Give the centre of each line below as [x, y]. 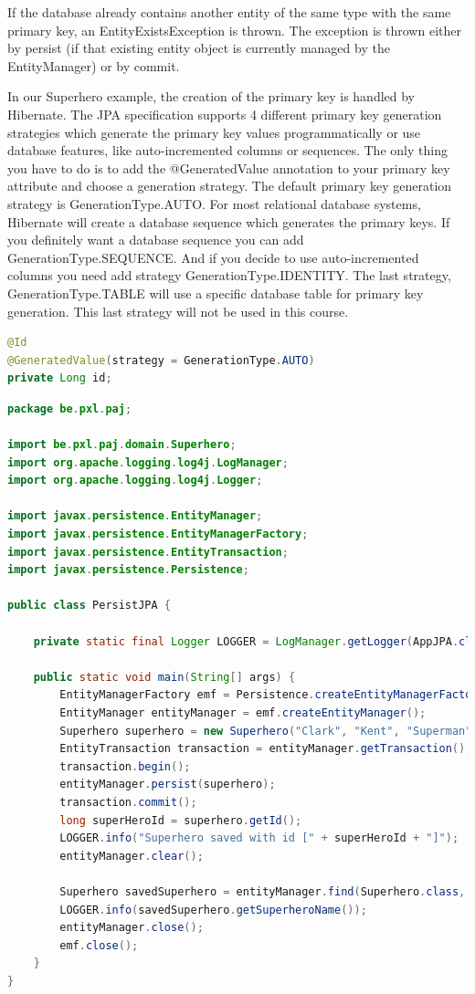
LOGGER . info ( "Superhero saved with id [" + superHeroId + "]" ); [259, 838]
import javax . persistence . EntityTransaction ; [148, 552]
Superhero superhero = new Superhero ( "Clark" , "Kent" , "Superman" [266, 731]
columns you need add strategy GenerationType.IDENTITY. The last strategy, [229, 275]
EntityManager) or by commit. [94, 65]
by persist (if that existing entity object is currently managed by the [199, 48]
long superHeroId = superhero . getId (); [181, 820]
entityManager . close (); [132, 928]
